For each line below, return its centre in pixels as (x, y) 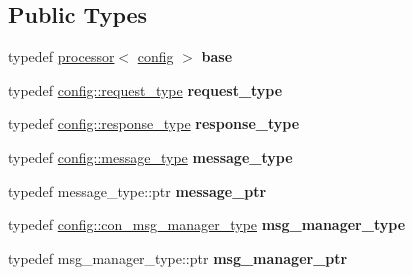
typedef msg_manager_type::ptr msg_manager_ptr (178, 257)
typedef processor (61, 56)
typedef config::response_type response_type (154, 123)
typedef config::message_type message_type (150, 156)
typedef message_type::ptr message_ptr (137, 190)
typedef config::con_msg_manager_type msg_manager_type (207, 224)
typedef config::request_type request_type (145, 89)
